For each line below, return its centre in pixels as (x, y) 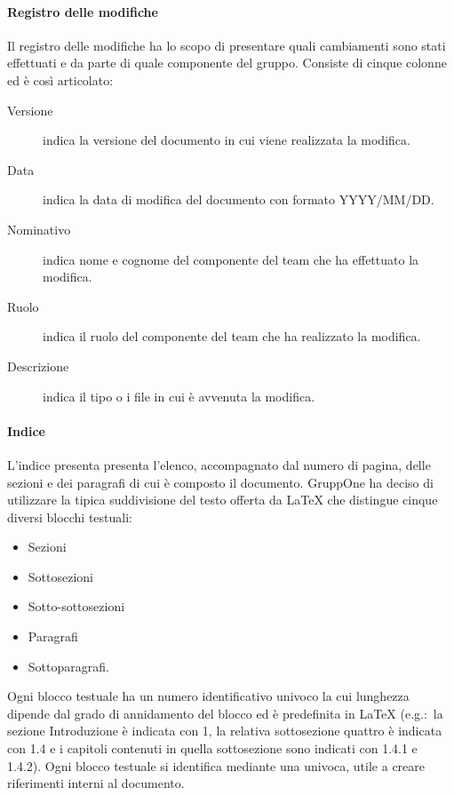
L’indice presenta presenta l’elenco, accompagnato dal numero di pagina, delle (219, 464)
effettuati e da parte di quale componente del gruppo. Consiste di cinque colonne (227, 63)
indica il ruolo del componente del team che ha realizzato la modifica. (232, 336)
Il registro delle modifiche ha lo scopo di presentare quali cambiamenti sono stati (227, 45)
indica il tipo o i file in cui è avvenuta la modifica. (179, 396)
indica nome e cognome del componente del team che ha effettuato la (231, 259)
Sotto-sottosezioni (76, 606)
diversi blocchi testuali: (70, 517)
